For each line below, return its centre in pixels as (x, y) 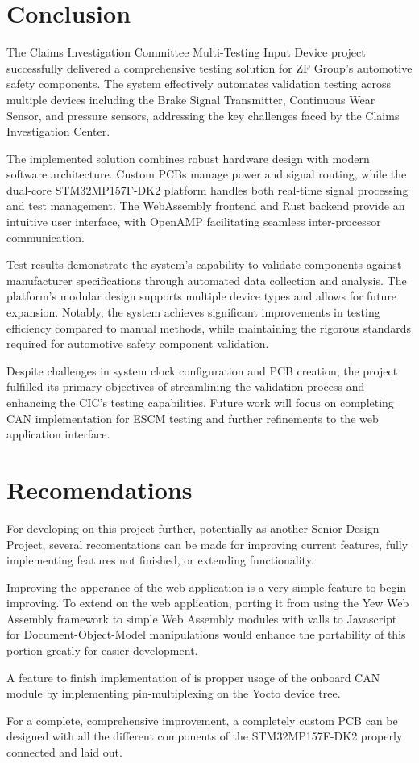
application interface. (58, 434)
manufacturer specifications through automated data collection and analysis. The (207, 280)
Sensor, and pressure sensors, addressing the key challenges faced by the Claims (203, 115)
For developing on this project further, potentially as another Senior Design (193, 528)
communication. (46, 237)
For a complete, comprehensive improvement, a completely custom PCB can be (202, 720)
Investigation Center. (58, 131)
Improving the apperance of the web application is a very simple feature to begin (207, 587)
